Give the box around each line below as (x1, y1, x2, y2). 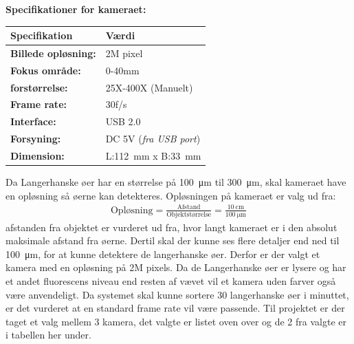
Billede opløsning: (10, 45, 96, 60)
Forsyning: (10, 131, 61, 146)
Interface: (10, 114, 56, 129)
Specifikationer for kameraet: (5, 2, 146, 16)
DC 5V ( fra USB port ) (105, 131, 201, 146)
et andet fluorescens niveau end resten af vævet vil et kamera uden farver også (5, 274, 336, 288)
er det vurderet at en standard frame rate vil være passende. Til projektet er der (5, 301, 345, 315)
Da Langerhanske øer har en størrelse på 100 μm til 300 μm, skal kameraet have (5, 175, 346, 189)
